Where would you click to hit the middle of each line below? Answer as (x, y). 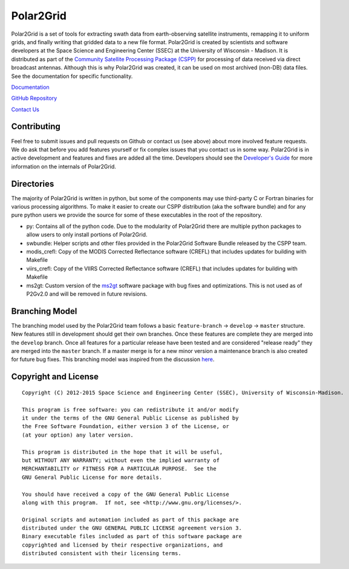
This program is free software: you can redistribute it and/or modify (130, 409)
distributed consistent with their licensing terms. (102, 554)
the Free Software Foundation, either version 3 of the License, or (126, 427)
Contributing (36, 127)
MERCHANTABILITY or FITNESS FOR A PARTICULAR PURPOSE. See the (119, 469)
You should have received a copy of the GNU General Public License (126, 494)
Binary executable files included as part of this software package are (132, 536)
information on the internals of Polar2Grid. (64, 166)
